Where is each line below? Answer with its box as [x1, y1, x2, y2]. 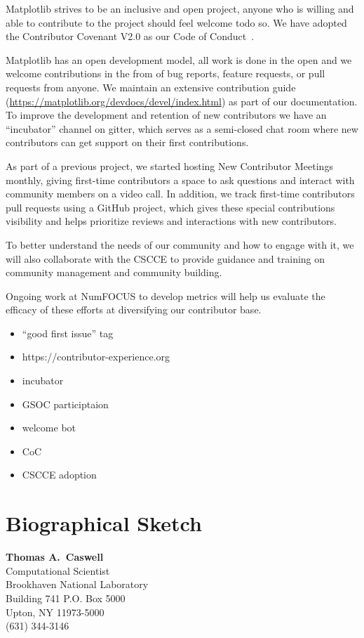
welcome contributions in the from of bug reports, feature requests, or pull [6, 66, 325, 81]
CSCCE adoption [22, 467, 97, 482]
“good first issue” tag [22, 325, 114, 340]
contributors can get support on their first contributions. [6, 135, 249, 150]
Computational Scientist [6, 563, 110, 578]
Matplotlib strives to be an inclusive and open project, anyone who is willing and [6, 1, 354, 15]
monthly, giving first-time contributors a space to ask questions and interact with [6, 172, 355, 187]
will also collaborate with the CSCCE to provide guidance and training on [6, 251, 325, 266]
